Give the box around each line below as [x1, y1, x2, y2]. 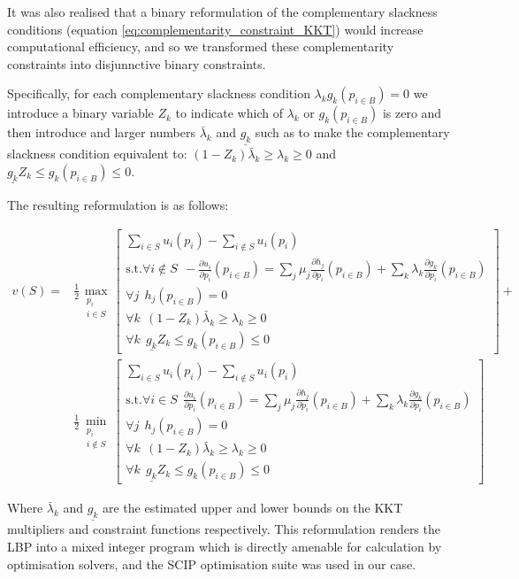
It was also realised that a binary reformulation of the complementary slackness [7, 3, 438, 20]
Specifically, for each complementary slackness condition [7, 84, 310, 103]
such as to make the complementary [255, 123, 450, 142]
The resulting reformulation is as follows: [7, 196, 229, 213]
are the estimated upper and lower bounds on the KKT [102, 498, 403, 517]
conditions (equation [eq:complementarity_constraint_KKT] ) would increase [7, 19, 424, 38]
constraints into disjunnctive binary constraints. [7, 54, 266, 73]
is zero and [382, 104, 442, 122]
